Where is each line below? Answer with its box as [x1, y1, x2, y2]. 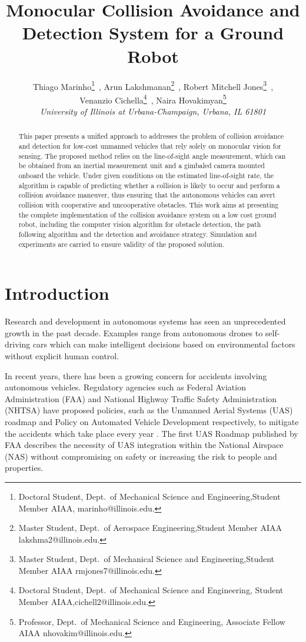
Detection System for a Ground [22, 21, 284, 45]
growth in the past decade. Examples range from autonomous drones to [5, 326, 263, 339]
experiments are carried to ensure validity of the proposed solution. [18, 239, 225, 249]
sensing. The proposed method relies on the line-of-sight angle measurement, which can [18, 151, 286, 160]
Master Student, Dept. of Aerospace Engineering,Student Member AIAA [18, 521, 282, 534]
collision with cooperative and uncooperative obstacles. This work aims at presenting [18, 199, 279, 209]
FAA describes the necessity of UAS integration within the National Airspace [5, 439, 284, 451]
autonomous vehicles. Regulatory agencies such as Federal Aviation [5, 381, 246, 393]
